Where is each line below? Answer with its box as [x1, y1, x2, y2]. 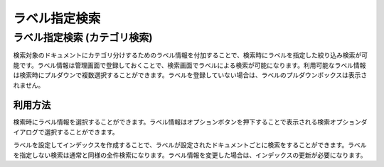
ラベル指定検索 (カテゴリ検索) [13, 31, 153, 44]
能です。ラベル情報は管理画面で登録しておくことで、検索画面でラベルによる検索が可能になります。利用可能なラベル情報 [13, 61, 366, 69]
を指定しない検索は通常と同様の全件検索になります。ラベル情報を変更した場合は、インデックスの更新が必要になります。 [13, 151, 367, 159]
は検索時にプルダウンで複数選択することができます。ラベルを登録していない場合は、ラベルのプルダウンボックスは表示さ [13, 71, 368, 79]
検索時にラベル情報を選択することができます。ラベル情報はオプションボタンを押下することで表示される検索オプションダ [13, 117, 368, 127]
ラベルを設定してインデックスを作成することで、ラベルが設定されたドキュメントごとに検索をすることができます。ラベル [13, 141, 367, 149]
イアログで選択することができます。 [13, 127, 119, 136]
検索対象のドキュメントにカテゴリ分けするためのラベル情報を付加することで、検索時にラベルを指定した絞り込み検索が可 [13, 51, 368, 59]
